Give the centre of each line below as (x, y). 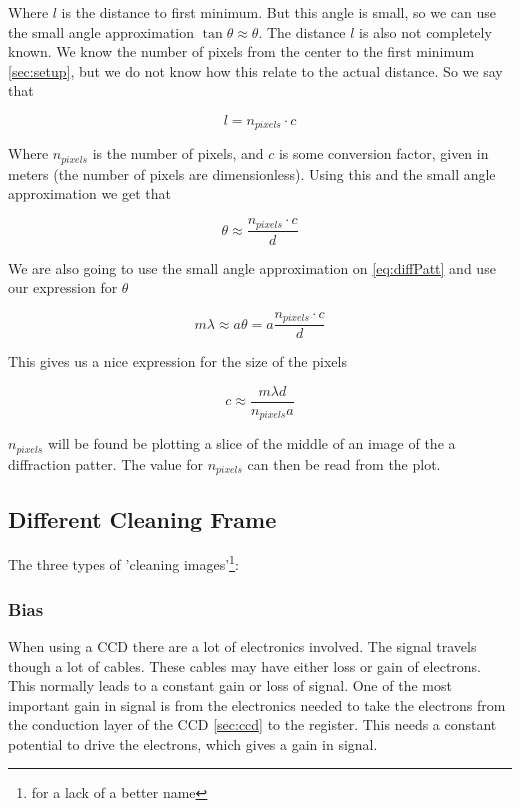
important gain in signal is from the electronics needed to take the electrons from (257, 704)
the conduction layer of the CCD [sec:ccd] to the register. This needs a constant (252, 724)
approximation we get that (89, 193)
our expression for (63, 287)
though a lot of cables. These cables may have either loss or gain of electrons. (245, 665)
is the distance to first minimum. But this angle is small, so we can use (279, 12)
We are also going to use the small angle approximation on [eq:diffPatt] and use (252, 267)
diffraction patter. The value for (105, 463)
